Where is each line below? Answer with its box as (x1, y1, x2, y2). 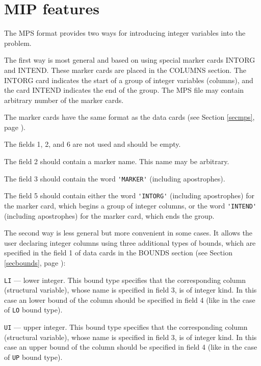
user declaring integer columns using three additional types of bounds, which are (4, 237, 256, 248)
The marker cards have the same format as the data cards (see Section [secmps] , (4, 112, 255, 122)
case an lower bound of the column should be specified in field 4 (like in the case (4, 294, 255, 305)
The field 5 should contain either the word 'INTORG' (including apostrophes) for (4, 190, 254, 201)
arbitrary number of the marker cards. (4, 94, 124, 105)
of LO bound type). (4, 304, 63, 315)
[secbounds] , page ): (4, 257, 66, 268)
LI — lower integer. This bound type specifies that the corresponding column (4, 274, 246, 285)
